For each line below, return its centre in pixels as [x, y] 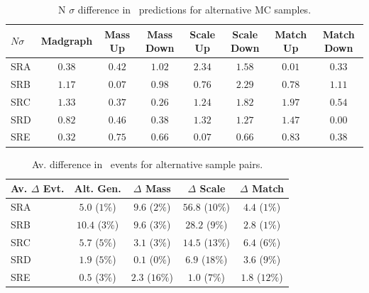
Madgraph [67, 41]
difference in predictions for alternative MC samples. [194, 9]
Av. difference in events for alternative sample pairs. [147, 164]
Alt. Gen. [98, 188]
